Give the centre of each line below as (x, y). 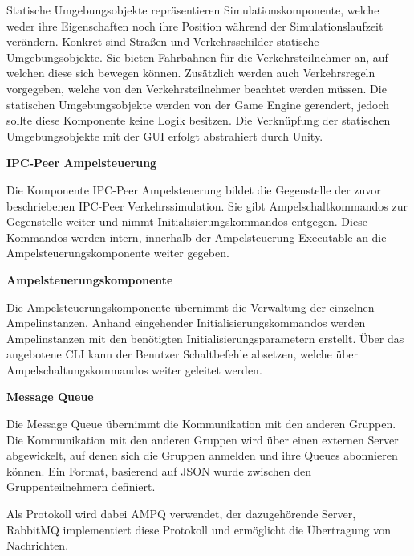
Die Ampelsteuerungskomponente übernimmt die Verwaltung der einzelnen (191, 307)
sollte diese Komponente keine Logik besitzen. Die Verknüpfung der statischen (199, 120)
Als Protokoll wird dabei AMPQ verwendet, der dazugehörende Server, (181, 514)
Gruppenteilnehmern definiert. (81, 486)
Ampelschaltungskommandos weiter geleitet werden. (134, 369)
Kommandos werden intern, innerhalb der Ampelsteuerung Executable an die (197, 237)
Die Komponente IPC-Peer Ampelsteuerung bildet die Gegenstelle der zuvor (194, 189)
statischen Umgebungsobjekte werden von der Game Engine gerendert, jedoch (198, 104)
